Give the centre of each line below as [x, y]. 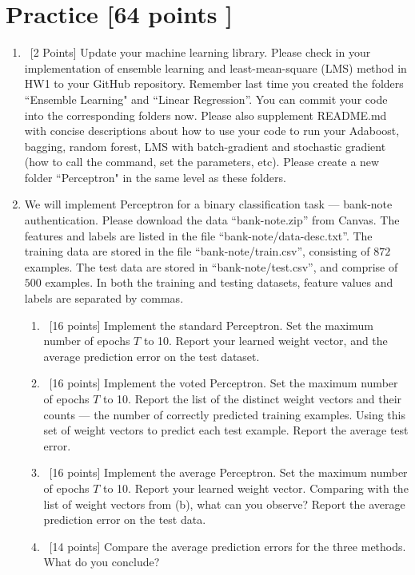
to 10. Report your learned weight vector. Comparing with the [255, 488]
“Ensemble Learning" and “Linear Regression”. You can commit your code [206, 99]
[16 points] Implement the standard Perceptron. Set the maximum [211, 325]
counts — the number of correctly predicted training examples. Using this [224, 414]
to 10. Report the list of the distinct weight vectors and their [252, 399]
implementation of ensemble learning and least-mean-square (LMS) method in [215, 67]
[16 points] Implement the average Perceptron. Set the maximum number [228, 472]
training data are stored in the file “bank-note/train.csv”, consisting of [197, 251]
